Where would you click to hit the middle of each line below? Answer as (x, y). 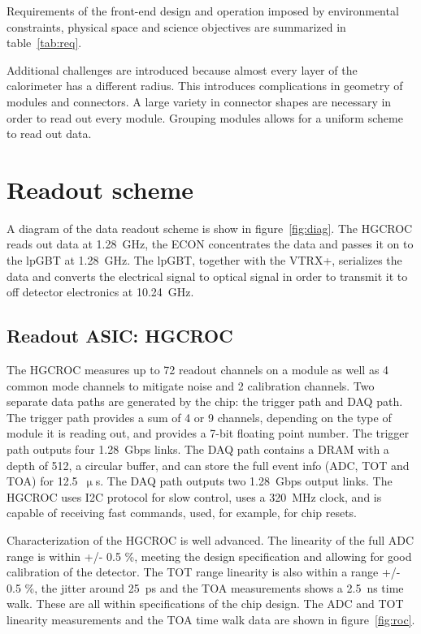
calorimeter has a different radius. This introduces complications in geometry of (205, 86)
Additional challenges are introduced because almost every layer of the (182, 69)
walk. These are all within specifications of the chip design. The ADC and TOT (205, 604)
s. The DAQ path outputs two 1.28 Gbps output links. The (244, 481)
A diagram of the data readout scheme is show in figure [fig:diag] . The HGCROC (210, 228)
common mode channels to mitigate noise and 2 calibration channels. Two (191, 385)
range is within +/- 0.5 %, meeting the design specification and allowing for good (209, 556)
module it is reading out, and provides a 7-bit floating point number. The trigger (208, 433)
